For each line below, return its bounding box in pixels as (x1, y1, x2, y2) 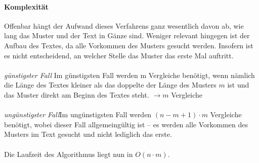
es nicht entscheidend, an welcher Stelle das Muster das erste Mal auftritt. (4, 50, 234, 60)
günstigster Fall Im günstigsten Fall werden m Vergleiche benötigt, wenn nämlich (4, 69, 255, 80)
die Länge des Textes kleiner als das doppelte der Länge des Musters (4, 79, 217, 90)
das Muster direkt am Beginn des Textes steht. (4, 89, 149, 100)
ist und (227, 79, 249, 90)
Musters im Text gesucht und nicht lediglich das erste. (4, 129, 172, 139)
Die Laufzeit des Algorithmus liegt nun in (4, 148, 133, 159)
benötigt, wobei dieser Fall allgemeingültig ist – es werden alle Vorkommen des (4, 119, 248, 129)
